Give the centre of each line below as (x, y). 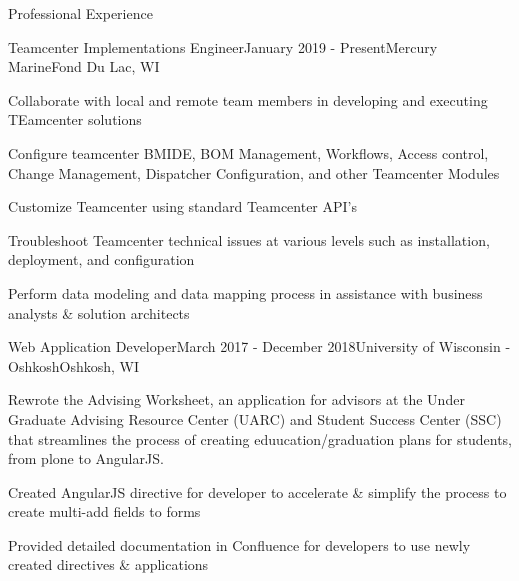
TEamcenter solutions (75, 119)
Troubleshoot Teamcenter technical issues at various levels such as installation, (249, 239)
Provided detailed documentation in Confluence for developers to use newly (239, 544)
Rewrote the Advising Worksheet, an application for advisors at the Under (236, 399)
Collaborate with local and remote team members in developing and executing (248, 99)
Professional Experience (80, 13)
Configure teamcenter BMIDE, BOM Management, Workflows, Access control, (248, 152)
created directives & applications (108, 564)
